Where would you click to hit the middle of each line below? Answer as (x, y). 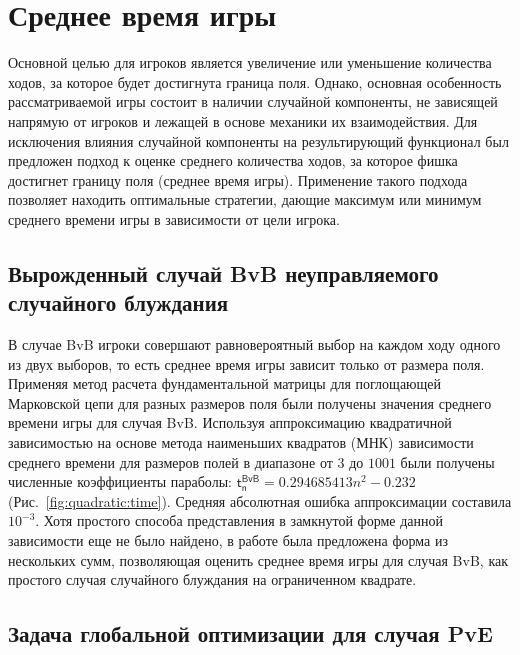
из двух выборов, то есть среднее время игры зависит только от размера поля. (246, 363)
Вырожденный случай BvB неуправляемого (223, 272)
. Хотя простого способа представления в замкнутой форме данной (239, 520)
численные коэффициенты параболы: (120, 481)
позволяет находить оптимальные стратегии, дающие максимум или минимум (245, 199)
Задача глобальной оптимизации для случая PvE (250, 633)
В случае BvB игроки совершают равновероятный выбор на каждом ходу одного (254, 344)
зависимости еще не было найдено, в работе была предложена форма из (228, 540)
